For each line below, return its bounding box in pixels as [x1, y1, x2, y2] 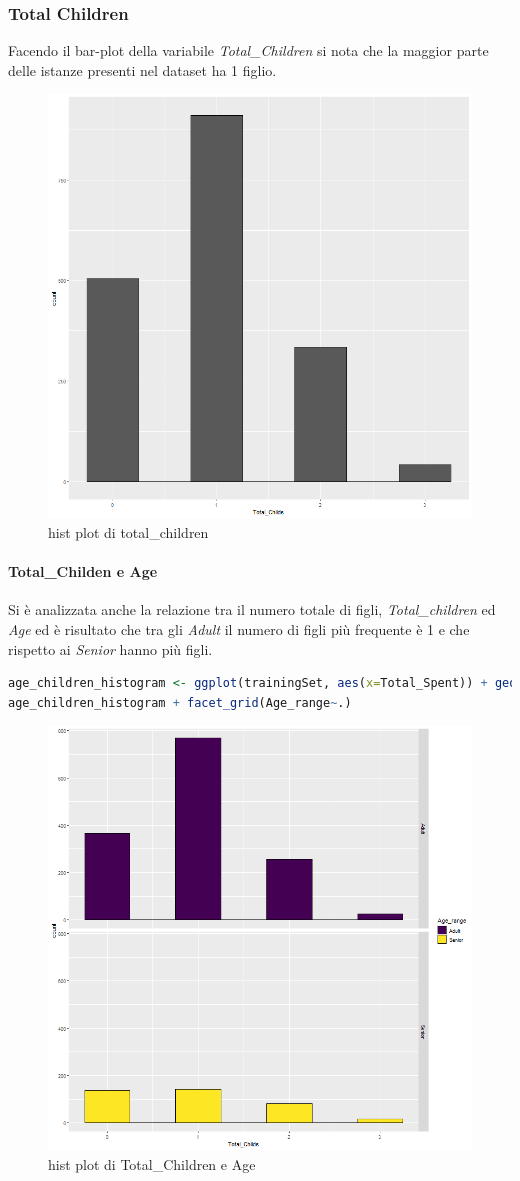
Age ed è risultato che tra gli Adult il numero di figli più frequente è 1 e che [8, 618, 470, 639]
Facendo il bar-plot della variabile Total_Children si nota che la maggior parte [8, 40, 489, 61]
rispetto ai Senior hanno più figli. [8, 638, 213, 659]
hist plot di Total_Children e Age [48, 1153, 256, 1174]
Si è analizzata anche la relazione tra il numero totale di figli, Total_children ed [8, 599, 496, 620]
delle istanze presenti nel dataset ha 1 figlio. [8, 59, 277, 80]
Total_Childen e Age [8, 561, 158, 582]
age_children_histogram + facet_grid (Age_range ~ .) [8, 695, 352, 710]
